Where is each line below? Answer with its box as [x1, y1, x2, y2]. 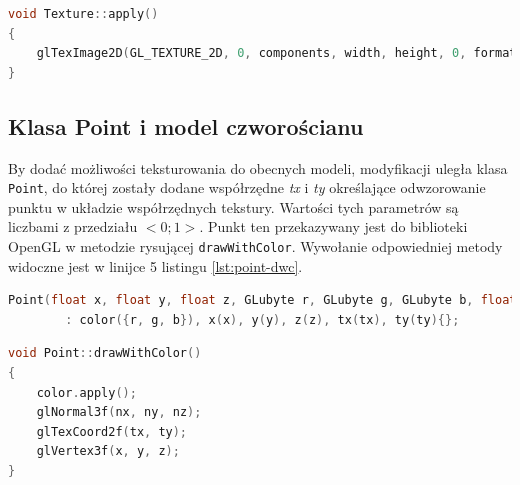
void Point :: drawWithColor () [8, 346, 202, 361]
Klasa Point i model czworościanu [8, 110, 364, 141]
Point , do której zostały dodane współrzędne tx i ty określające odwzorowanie [8, 177, 486, 198]
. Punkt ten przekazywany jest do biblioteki [199, 216, 468, 237]
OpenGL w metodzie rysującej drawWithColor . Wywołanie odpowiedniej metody [8, 236, 503, 257]
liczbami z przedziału [8, 216, 138, 237]
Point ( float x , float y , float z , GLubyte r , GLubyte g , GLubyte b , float [8, 293, 517, 308]
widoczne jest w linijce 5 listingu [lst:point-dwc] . [8, 255, 303, 276]
